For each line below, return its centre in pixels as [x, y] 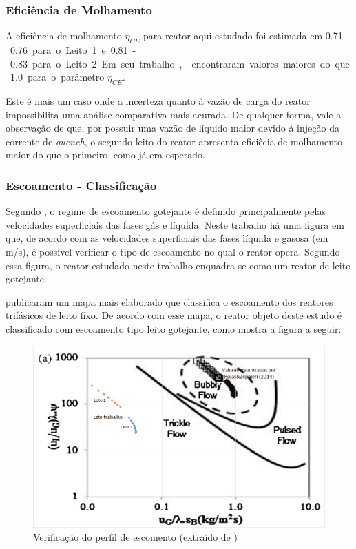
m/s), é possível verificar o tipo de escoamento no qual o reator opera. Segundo [173, 251]
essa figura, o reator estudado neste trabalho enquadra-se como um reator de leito [178, 265]
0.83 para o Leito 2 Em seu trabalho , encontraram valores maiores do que [180, 63]
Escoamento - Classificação [81, 185]
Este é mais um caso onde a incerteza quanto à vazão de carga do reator [158, 101]
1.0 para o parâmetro [57, 77]
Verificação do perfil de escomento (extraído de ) [135, 537]
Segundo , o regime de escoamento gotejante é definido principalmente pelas [166, 211]
